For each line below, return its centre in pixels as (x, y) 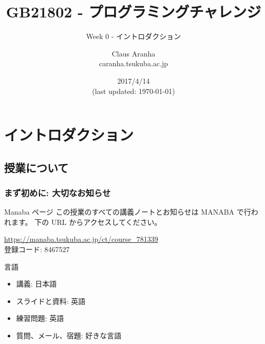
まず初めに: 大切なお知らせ (58, 192)
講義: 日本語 (36, 284)
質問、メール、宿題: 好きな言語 (69, 336)
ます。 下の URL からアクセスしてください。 (86, 222)
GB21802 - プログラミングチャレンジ (134, 12)
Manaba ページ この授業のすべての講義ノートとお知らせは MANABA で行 (128, 212)
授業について (36, 167)
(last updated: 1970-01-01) (134, 91)
